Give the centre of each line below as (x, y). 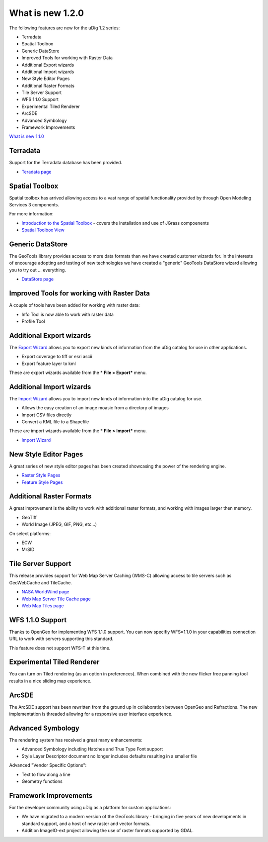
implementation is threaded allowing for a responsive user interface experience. (91, 714)
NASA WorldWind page (45, 592)
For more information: (32, 214)
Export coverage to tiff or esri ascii (57, 357)
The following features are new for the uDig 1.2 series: (65, 28)
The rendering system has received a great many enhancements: (76, 740)
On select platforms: (30, 533)
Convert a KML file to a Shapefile (55, 422)
